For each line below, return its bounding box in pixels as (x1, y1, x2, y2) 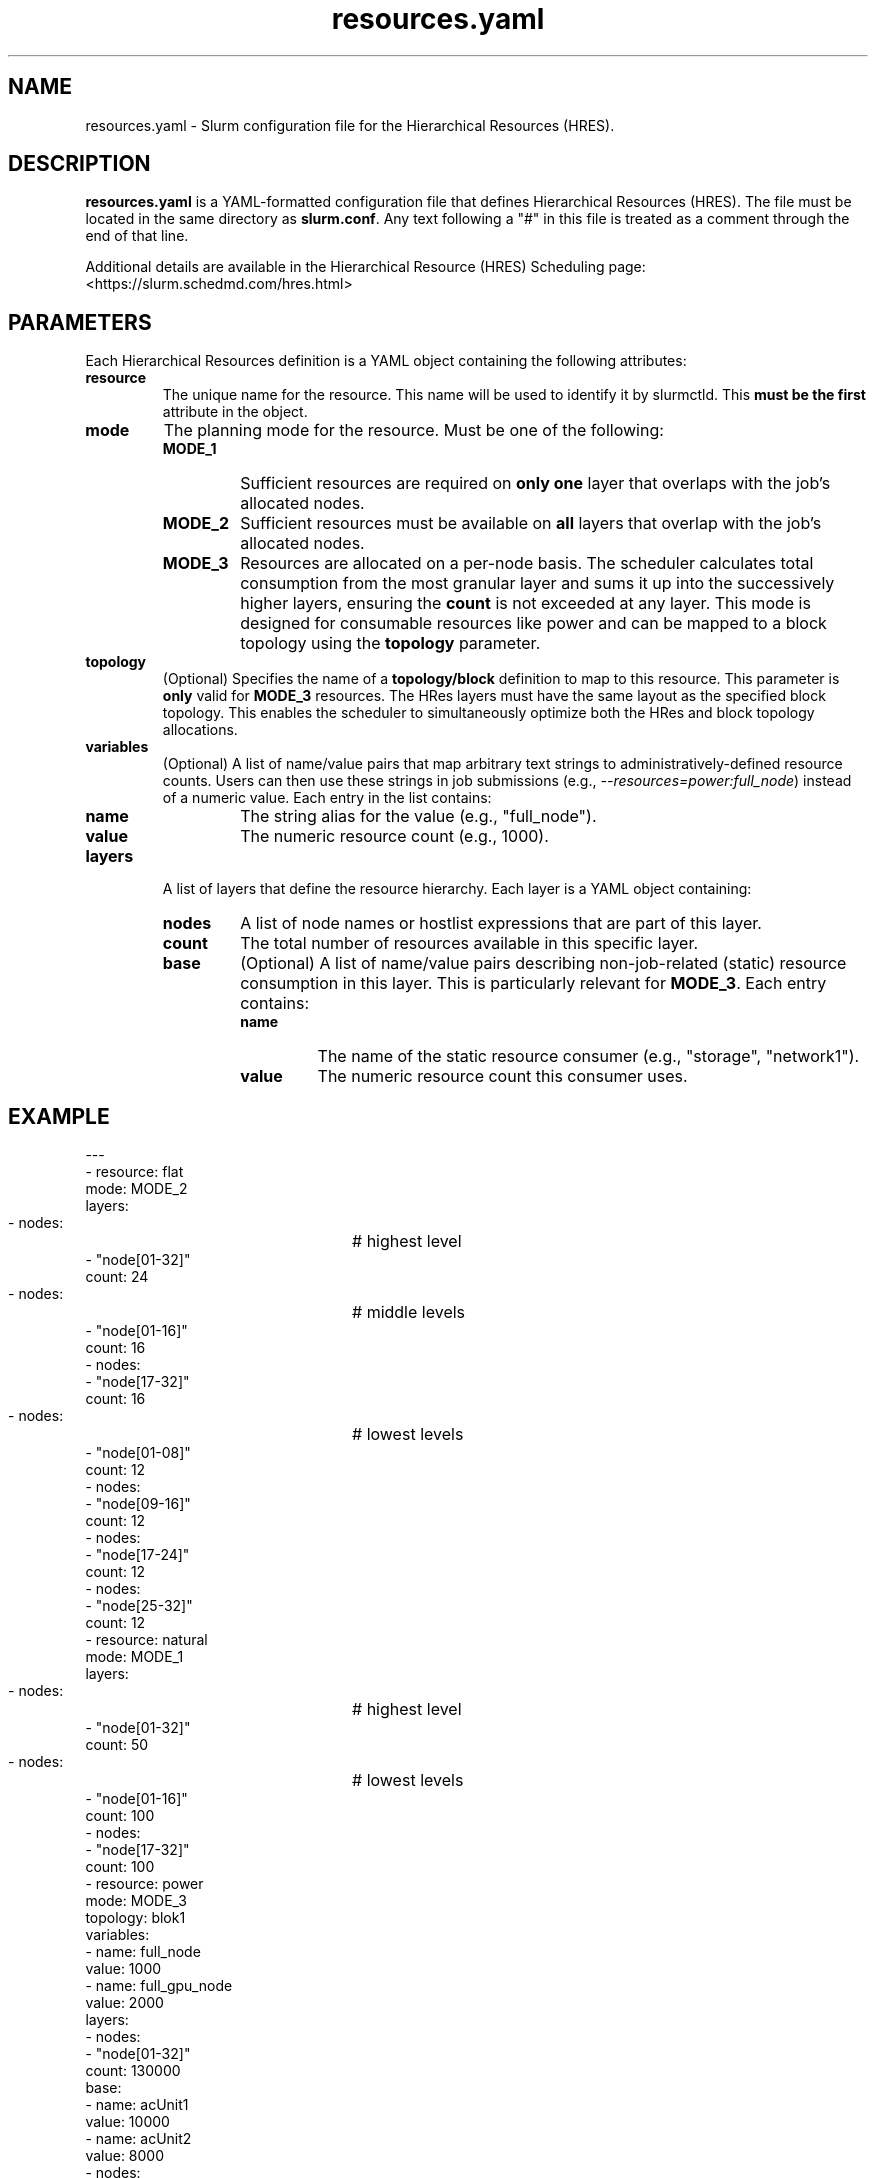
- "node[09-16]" (85, 1495, 191, 1513)
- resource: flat (85, 1163, 184, 1181)
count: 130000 (85, 2062, 181, 2080)
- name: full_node (85, 1943, 201, 1961)
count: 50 (85, 1736, 149, 1754)
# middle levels (352, 1302, 466, 1323)
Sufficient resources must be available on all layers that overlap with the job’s (240, 513, 822, 534)
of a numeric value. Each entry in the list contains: (162, 789, 492, 807)
